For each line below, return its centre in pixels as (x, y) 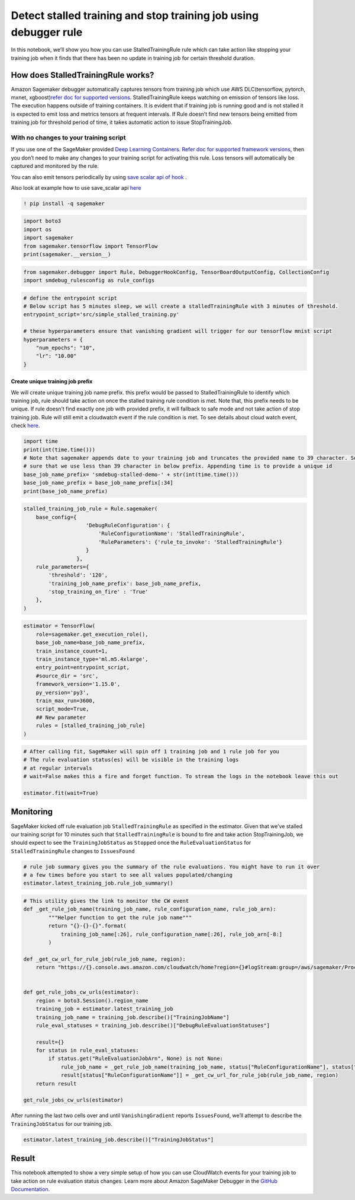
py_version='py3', (62, 692)
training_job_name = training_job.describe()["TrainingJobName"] (133, 1017)
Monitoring (32, 812)
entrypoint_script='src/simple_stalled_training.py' (101, 315)
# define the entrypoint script (70, 298)
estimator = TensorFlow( (59, 626)
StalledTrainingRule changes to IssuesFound (73, 851)
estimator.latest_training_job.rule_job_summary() (99, 883)
